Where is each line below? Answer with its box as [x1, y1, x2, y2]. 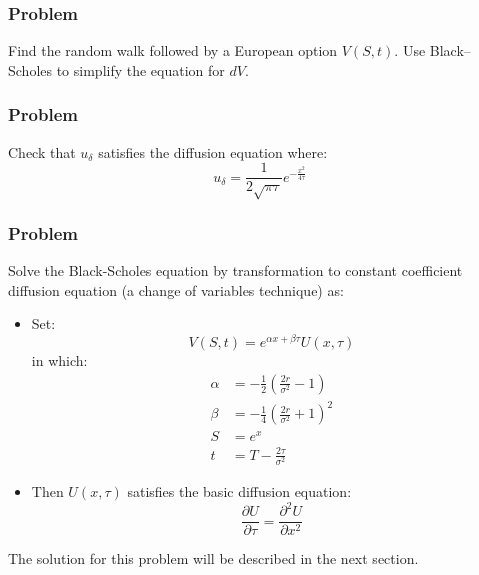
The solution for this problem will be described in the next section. [8, 548, 419, 569]
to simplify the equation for [56, 59, 225, 80]
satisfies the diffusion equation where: [98, 141, 328, 162]
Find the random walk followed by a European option [8, 40, 338, 61]
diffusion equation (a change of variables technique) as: [8, 279, 344, 300]
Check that [8, 141, 76, 162]
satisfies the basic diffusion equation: [127, 481, 352, 502]
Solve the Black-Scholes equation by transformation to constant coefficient [8, 260, 463, 281]
